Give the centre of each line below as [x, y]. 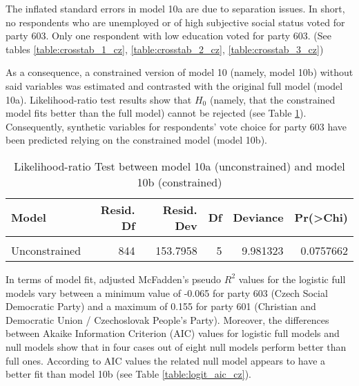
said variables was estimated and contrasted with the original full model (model [174, 85]
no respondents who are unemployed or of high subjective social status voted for [175, 22]
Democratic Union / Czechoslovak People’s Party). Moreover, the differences [167, 319]
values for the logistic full [292, 279]
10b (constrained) [179, 182]
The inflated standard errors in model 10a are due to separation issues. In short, [175, 8]
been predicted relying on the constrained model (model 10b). [136, 140]
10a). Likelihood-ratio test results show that [99, 99]
